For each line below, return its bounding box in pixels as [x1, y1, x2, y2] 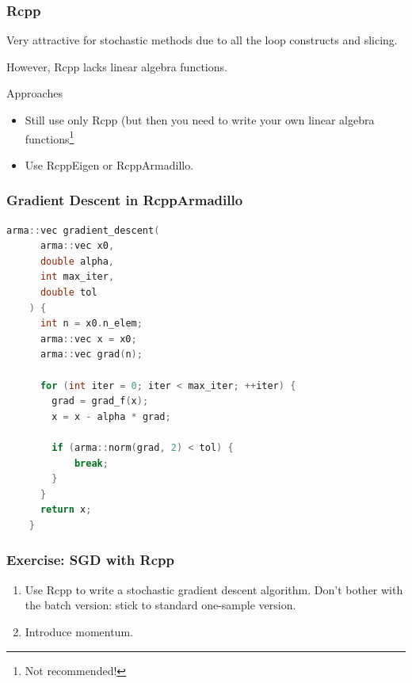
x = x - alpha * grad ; [51, 410, 171, 422]
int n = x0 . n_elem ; [40, 318, 143, 330]
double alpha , [40, 255, 115, 267]
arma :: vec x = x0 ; [40, 333, 137, 345]
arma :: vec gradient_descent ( [6, 224, 160, 236]
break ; [74, 457, 109, 469]
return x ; [40, 504, 92, 516]
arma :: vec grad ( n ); [40, 349, 143, 361]
